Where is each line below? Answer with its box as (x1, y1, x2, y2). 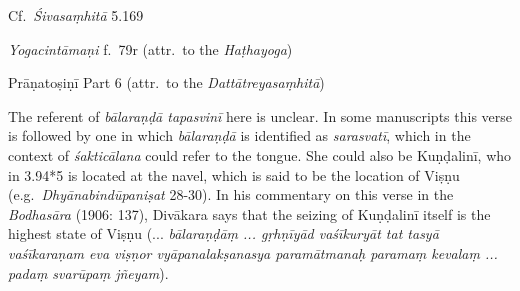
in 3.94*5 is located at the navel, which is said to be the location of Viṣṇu (8, 164, 460, 185)
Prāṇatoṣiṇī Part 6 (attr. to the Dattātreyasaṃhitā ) (8, 72, 325, 93)
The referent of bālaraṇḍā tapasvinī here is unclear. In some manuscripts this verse (8, 105, 512, 126)
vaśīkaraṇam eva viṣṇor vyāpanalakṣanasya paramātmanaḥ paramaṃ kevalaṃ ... (8, 242, 498, 263)
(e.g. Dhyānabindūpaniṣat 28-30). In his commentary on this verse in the (8, 184, 454, 205)
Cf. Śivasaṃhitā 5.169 (8, 5, 144, 25)
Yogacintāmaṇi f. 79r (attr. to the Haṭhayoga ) (8, 38, 293, 59)
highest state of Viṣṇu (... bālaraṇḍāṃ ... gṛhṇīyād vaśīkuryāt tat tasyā (8, 223, 439, 244)
